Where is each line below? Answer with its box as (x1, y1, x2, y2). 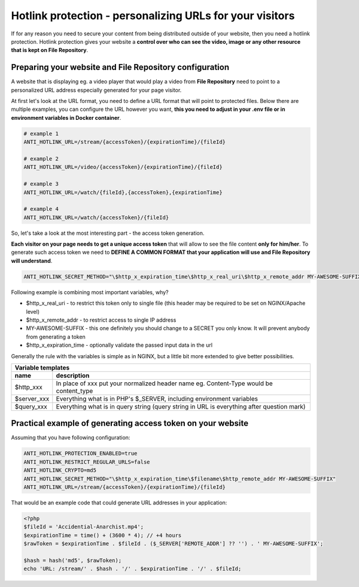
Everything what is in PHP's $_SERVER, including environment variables (56, 394, 258, 403)
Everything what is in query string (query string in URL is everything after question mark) (56, 402, 306, 410)
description (56, 371, 90, 380)
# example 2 (23, 155, 59, 162)
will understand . (11, 257, 53, 264)
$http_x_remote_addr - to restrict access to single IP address (26, 316, 177, 323)
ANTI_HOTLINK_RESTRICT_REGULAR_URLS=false (23, 458, 150, 465)
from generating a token (26, 333, 86, 340)
